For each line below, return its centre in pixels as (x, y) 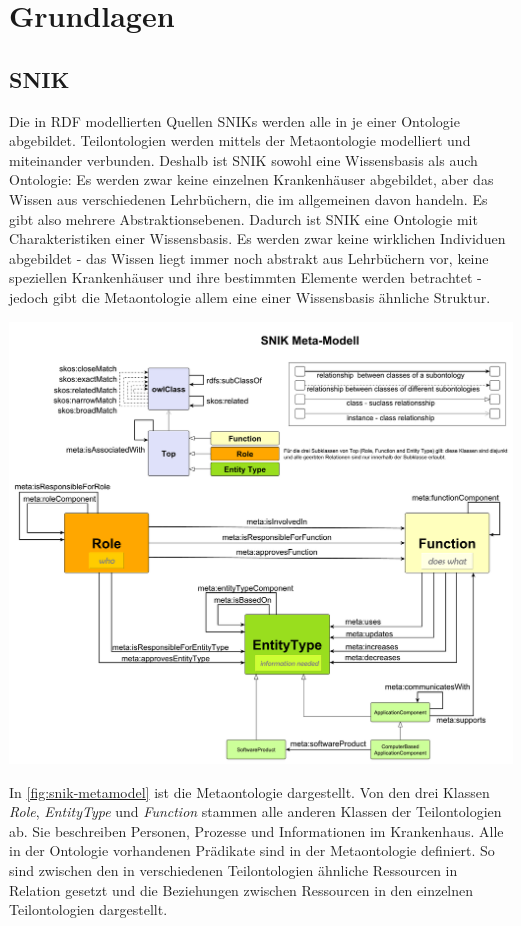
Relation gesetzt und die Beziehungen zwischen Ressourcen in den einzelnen (241, 889)
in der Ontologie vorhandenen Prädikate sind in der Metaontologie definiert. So (252, 850)
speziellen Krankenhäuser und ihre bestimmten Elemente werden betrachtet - (245, 277)
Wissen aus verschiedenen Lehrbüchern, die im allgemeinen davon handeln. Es (248, 198)
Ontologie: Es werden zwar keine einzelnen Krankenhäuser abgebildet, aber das (251, 179)
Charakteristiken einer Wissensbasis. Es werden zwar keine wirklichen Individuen (257, 238)
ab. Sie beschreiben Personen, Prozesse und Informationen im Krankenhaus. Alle (256, 830)
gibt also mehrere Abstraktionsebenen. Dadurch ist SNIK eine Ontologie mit (243, 218)
